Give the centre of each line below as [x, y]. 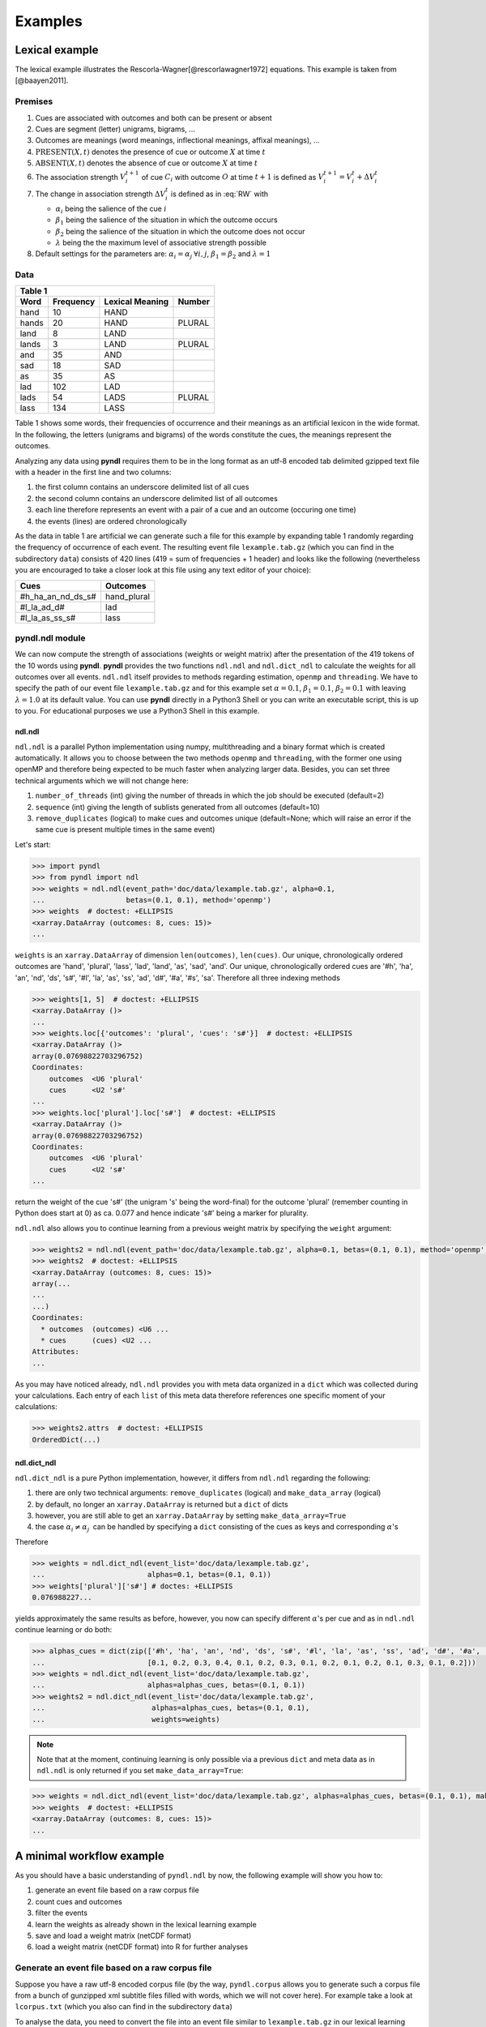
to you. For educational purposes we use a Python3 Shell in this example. [137, 711]
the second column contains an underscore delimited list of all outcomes [157, 498]
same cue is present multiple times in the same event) [125, 829]
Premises [34, 101]
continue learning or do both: [64, 1630]
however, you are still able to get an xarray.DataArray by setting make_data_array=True [191, 1515]
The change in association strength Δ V [100, 194]
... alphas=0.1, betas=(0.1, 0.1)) [151, 1575]
